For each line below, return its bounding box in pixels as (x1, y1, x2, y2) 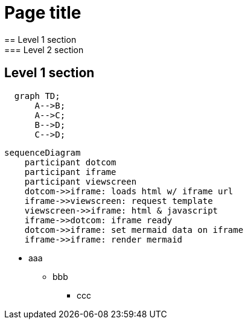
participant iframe (24, 167, 116, 177)
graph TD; (14, 91, 60, 101)
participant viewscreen (24, 176, 137, 186)
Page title (4, 2, 81, 23)
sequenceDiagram (4, 147, 81, 157)
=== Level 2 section (4, 44, 84, 55)
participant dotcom (24, 157, 116, 167)
